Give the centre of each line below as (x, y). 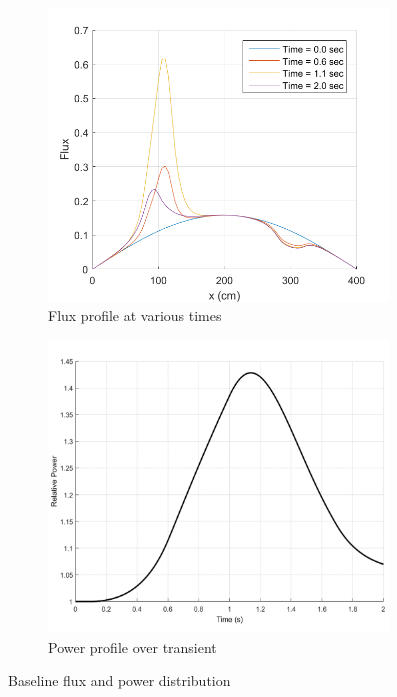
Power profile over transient (132, 646)
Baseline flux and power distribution (119, 680)
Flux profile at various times (135, 315)
